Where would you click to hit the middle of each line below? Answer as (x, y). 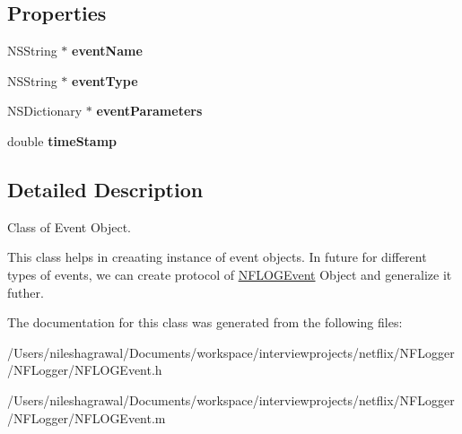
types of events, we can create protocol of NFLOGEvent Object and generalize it (230, 274)
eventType (105, 80)
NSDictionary (45, 111)
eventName (107, 51)
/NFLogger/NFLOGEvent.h (85, 370)
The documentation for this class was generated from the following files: (205, 322)
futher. (26, 292)
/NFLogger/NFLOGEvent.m (87, 417)
